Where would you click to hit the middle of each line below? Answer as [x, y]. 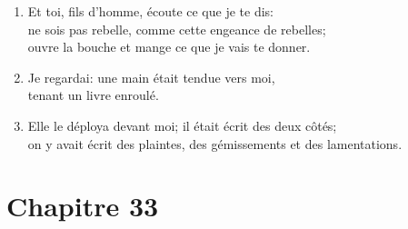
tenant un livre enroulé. [93, 95]
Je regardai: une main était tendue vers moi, [151, 77]
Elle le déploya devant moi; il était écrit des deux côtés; [182, 125]
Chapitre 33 [83, 206]
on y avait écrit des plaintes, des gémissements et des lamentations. [215, 143]
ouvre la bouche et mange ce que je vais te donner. [169, 47]
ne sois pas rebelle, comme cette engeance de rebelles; [177, 29]
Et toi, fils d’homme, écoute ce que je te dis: [150, 11]
